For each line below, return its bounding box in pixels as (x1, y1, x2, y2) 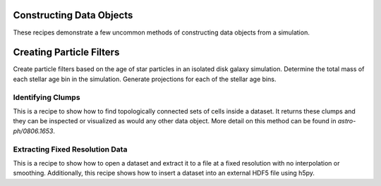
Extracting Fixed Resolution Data (13, 144, 128, 154)
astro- (337, 117, 356, 125)
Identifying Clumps (13, 92, 80, 102)
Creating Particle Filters (13, 46, 120, 58)
